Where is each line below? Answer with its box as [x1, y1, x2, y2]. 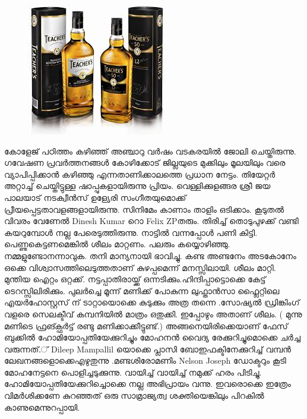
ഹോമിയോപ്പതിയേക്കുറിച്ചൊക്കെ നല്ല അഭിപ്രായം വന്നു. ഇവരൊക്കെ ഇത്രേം [4, 377, 291, 390]
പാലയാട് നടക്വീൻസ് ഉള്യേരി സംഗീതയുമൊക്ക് [4, 191, 186, 203]
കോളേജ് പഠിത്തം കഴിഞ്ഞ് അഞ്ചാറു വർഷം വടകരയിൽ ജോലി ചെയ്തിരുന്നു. [4, 144, 296, 157]
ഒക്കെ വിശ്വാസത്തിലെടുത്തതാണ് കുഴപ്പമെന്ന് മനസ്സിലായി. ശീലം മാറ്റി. [4, 261, 276, 273]
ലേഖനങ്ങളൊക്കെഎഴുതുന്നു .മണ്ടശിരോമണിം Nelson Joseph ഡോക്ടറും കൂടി [4, 354, 286, 367]
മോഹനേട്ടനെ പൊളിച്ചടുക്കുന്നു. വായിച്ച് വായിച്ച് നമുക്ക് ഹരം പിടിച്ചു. [4, 366, 262, 378]
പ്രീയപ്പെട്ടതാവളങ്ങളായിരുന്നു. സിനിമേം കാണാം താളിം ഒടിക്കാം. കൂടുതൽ [4, 203, 284, 215]
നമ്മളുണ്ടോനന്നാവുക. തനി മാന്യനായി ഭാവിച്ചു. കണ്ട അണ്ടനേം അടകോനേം [4, 249, 296, 262]
